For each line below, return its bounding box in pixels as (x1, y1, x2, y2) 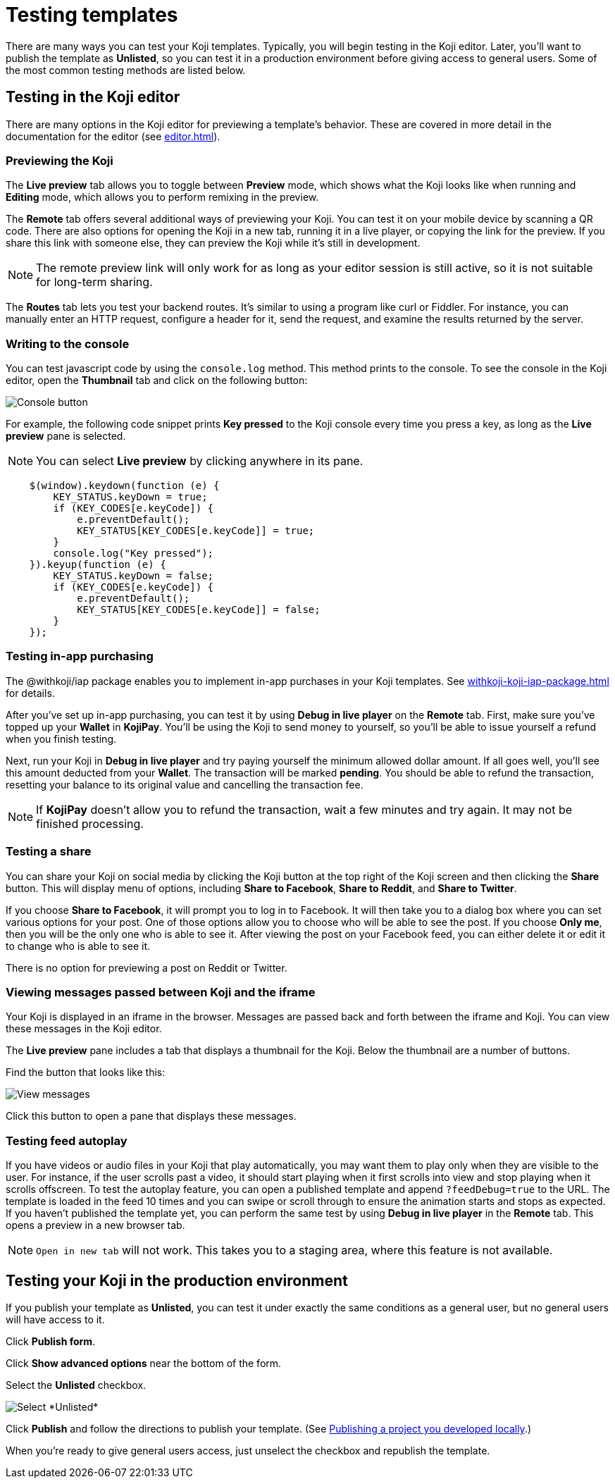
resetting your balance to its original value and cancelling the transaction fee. (6, 778, 364, 791)
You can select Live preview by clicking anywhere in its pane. (36, 454, 364, 469)
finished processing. (36, 816, 144, 831)
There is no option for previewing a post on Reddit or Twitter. (6, 961, 287, 974)
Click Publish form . (6, 1335, 96, 1347)
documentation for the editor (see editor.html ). (6, 130, 220, 142)
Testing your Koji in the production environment (6, 1271, 348, 1290)
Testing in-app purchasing (6, 649, 154, 664)
